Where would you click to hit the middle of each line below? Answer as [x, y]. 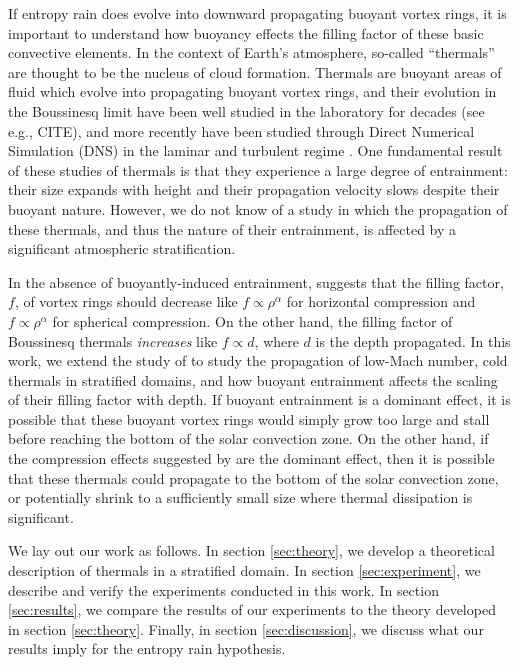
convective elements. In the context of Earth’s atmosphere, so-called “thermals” [251, 52]
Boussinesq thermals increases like [113, 340]
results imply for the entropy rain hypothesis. [147, 648]
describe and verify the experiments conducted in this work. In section [223, 589]
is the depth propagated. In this [413, 340]
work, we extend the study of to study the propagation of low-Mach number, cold [258, 360]
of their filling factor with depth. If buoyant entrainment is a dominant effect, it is [259, 399]
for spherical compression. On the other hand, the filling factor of [252, 320]
